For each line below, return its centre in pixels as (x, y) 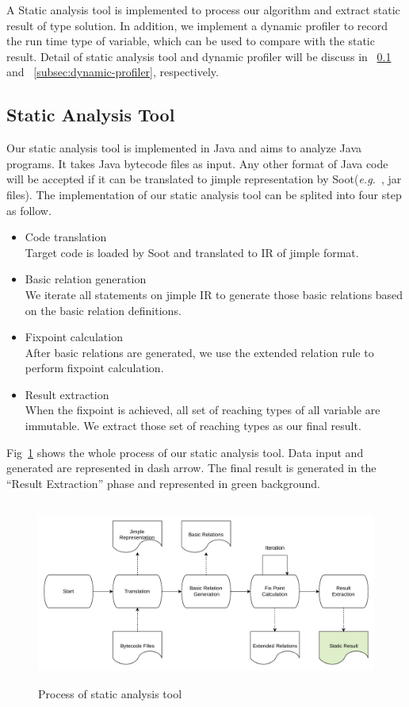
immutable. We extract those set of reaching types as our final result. (193, 426)
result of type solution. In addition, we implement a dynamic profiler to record (197, 25)
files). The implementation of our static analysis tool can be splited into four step (204, 194)
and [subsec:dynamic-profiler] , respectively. (113, 72)
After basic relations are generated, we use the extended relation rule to (199, 352)
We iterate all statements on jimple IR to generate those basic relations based (214, 294)
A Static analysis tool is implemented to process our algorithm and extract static (203, 10)
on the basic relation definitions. (103, 310)
